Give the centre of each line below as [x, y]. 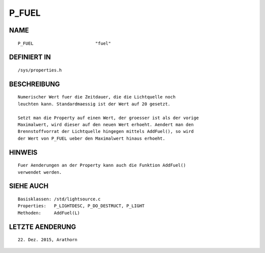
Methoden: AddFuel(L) [49, 213]
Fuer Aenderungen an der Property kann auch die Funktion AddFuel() [102, 165]
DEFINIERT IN [30, 57]
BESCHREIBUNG [35, 84]
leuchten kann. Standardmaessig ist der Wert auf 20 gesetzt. [94, 104]
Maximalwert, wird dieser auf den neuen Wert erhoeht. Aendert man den [106, 125]
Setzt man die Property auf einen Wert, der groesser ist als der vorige [108, 118]
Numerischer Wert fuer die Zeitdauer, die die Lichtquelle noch [97, 97]
